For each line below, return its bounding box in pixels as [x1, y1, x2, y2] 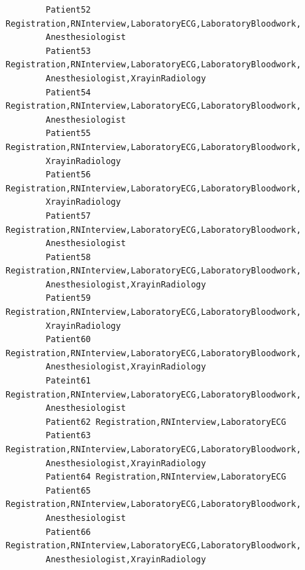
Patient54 [45, 87, 91, 97]
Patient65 [45, 485, 91, 496]
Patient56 [45, 170, 91, 180]
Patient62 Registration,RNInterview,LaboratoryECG [45, 416, 286, 427]
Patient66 [45, 527, 91, 537]
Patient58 [45, 252, 91, 262]
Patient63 [45, 430, 91, 441]
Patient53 [45, 46, 91, 56]
